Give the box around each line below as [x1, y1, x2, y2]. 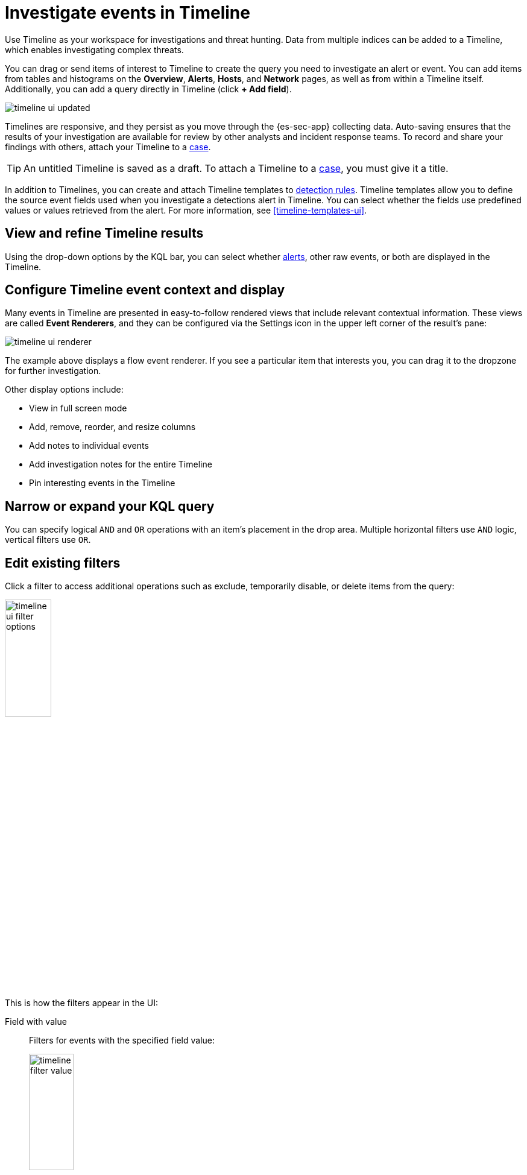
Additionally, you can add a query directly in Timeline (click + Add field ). [5, 83, 292, 94]
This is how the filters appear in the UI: [5, 997, 159, 1008]
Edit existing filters [5, 555, 121, 571]
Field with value [5, 1016, 67, 1027]
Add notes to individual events [29, 440, 149, 451]
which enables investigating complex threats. [5, 44, 184, 55]
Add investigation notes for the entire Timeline [29, 459, 212, 470]
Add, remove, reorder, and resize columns [29, 422, 196, 432]
